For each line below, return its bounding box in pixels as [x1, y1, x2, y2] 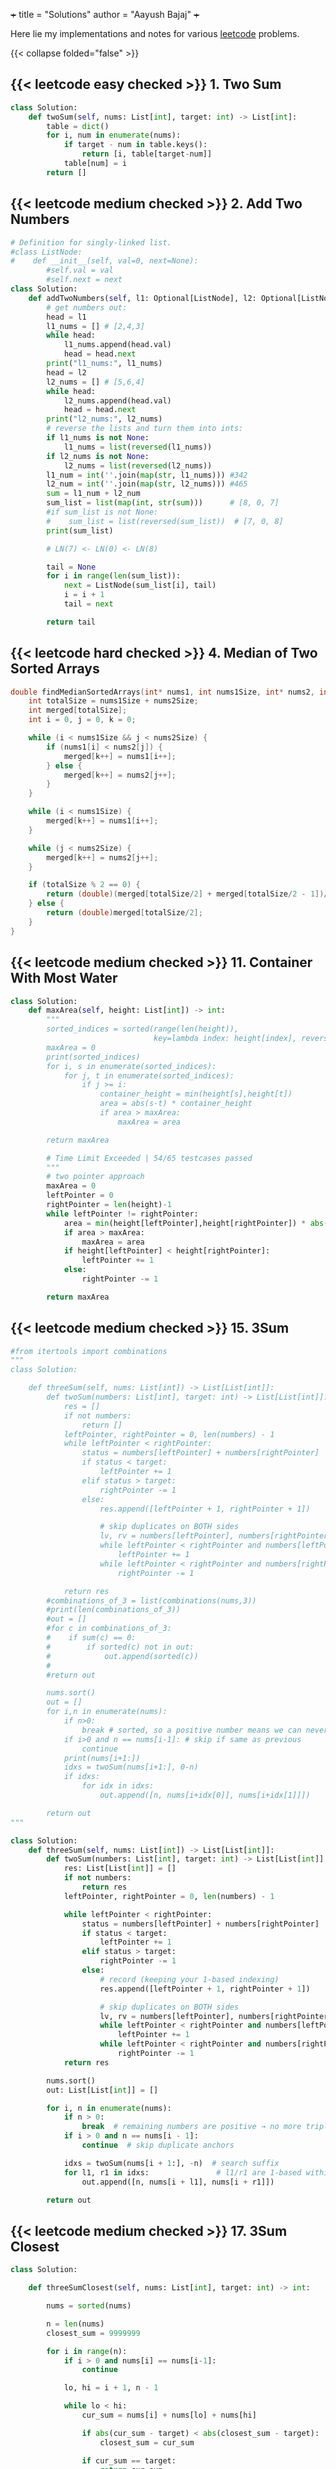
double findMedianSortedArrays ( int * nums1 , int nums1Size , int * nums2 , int [10, 687, 333, 697]
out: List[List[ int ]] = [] [46, 2085, 159, 2095]
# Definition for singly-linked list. [10, 237, 172, 248]
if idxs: [63, 1772, 101, 1782]
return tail [46, 617, 97, 627]
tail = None [46, 562, 97, 572]
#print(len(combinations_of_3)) [46, 1605, 182, 1615]
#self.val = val [46, 265, 114, 276]
